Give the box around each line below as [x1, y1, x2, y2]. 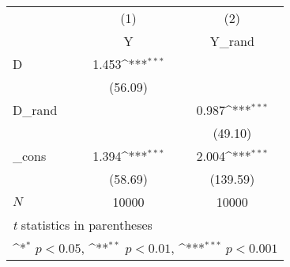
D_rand [13, 101, 58, 119]
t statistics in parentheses [13, 216, 153, 234]
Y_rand [209, 32, 254, 50]
